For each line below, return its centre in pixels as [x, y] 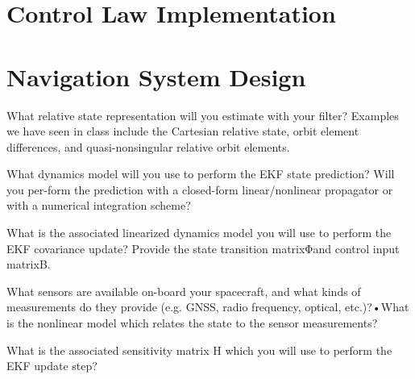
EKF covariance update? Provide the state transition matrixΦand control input [203, 248]
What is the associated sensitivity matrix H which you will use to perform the [199, 350]
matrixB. [29, 264]
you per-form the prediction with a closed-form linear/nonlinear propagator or [200, 189]
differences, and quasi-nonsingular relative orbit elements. [148, 146]
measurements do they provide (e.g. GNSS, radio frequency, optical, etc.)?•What [208, 307]
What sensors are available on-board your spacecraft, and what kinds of [184, 291]
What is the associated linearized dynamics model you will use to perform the [199, 233]
